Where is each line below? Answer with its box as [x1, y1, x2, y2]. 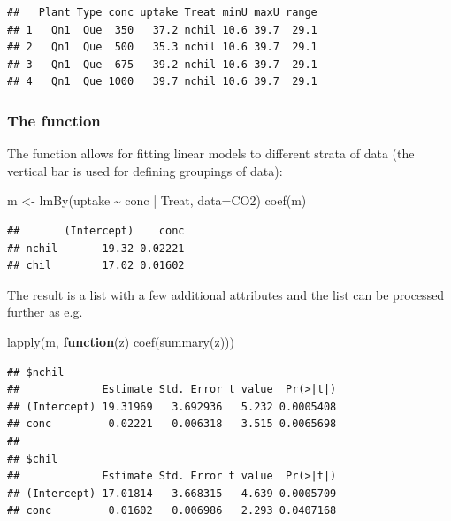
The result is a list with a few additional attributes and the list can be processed [7, 285, 445, 303]
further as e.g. [7, 303, 83, 321]
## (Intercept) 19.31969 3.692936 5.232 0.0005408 [7, 400, 337, 413]
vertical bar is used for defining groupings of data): [7, 161, 283, 180]
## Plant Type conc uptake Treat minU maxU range [7, 6, 317, 19]
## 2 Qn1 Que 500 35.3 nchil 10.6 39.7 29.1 [7, 41, 317, 54]
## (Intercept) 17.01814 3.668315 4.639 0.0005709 [7, 487, 337, 500]
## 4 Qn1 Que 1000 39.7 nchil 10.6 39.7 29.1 [7, 75, 317, 88]
